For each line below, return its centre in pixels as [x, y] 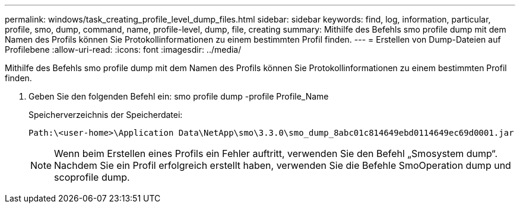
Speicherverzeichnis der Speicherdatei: [106, 115]
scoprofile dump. [92, 177]
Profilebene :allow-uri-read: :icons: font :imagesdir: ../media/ [123, 49]
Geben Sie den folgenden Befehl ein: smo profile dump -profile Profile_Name [179, 96]
